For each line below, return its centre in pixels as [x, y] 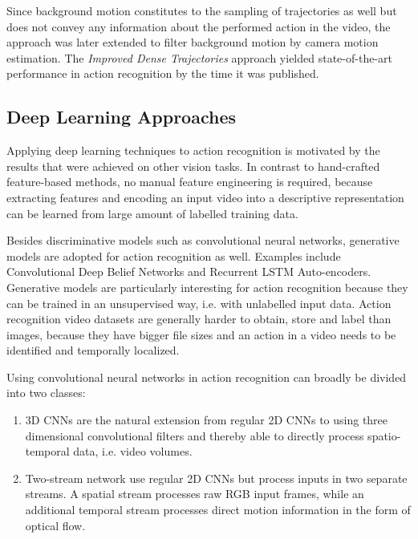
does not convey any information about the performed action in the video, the [199, 26]
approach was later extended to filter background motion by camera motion [193, 42]
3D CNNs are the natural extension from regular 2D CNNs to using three [207, 420]
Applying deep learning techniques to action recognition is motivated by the [193, 150]
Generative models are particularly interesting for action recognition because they [207, 287]
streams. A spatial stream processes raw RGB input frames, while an [195, 494]
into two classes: [46, 393]
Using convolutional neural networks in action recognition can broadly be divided [207, 377]
